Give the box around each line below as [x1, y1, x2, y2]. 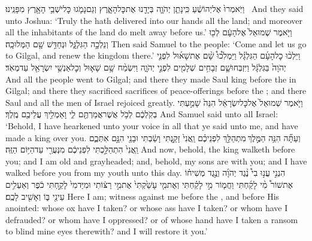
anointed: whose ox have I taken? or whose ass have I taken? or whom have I [5, 202, 288, 214]
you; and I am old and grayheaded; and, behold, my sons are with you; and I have [5, 154, 307, 167]
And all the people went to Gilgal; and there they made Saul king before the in [5, 72, 296, 85]
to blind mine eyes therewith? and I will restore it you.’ [5, 225, 208, 237]
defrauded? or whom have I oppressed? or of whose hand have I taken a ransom [5, 213, 298, 225]
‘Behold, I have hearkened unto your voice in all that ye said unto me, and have [5, 119, 298, 132]
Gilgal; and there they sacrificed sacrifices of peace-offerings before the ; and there [5, 84, 307, 97]
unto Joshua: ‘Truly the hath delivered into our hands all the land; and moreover [5, 14, 303, 26]
